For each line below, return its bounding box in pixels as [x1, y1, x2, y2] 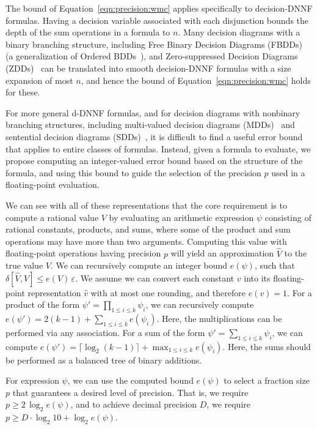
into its [244, 271, 271, 284]
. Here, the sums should [222, 340, 311, 353]
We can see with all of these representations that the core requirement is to [5, 198, 287, 211]
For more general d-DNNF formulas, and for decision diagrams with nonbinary [5, 106, 301, 119]
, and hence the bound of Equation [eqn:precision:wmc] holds [81, 73, 311, 86]
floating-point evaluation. [5, 178, 100, 191]
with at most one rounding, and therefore [90, 286, 246, 299]
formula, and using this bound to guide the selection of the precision [5, 166, 261, 179]
